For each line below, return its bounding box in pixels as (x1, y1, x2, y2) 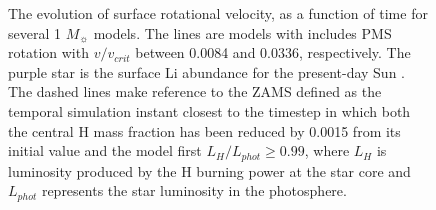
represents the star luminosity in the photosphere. (41, 180, 347, 201)
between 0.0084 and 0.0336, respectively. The (135, 42, 411, 63)
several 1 (8, 22, 61, 43)
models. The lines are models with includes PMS (93, 22, 392, 43)
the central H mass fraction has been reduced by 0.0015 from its (8, 120, 401, 141)
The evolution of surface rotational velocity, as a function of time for (8, 3, 428, 23)
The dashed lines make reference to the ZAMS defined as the (8, 81, 382, 102)
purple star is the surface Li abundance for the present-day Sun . (8, 61, 406, 82)
